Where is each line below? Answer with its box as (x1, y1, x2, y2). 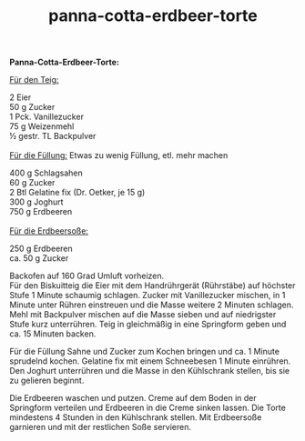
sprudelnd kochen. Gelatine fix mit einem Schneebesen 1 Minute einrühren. (9, 356, 291, 366)
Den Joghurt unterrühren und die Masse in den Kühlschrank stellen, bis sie (9, 366, 290, 376)
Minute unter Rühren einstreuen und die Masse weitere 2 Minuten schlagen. (9, 299, 294, 310)
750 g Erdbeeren (9, 206, 73, 217)
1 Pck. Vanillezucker (9, 111, 85, 123)
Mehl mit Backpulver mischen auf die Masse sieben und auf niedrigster (9, 309, 277, 320)
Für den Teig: (9, 75, 59, 85)
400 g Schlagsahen (9, 167, 84, 178)
